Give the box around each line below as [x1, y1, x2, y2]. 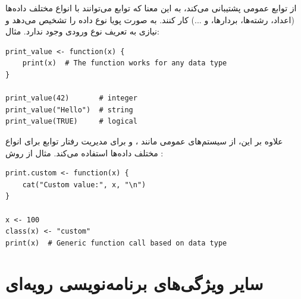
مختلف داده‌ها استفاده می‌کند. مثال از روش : [5, 146, 164, 159]
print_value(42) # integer [5, 94, 137, 103]
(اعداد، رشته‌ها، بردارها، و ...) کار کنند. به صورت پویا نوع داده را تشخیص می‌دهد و [5, 13, 294, 26]
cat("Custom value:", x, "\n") [22, 180, 146, 189]
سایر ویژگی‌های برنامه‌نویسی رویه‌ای [5, 271, 264, 295]
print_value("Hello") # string [5, 105, 133, 114]
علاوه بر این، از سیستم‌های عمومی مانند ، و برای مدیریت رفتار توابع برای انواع [5, 134, 283, 147]
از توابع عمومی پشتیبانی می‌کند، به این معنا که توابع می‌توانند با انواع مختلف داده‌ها [5, 2, 297, 14]
